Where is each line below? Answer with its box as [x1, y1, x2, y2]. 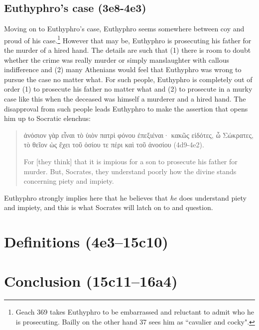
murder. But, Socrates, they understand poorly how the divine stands [23, 166, 237, 176]
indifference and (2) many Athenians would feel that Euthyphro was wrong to [4, 64, 242, 75]
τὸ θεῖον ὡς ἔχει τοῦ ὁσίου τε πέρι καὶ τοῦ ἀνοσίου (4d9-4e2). [23, 139, 204, 150]
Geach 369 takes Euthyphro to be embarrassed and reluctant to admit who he [15, 307, 255, 317]
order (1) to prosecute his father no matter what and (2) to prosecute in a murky [4, 84, 253, 94]
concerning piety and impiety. [23, 176, 114, 186]
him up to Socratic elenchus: [4, 113, 91, 123]
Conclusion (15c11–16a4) [4, 270, 178, 291]
